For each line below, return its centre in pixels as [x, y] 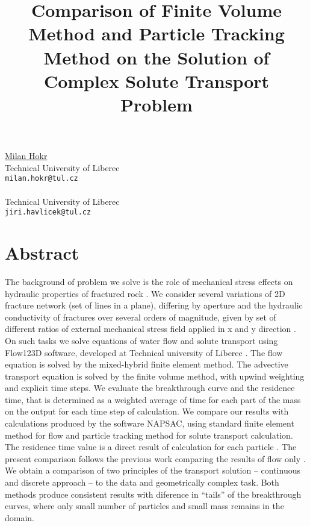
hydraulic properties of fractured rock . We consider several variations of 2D [145, 293]
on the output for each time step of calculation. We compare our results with [147, 411]
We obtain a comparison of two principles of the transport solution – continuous [153, 470]
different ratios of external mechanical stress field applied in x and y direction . [150, 329]
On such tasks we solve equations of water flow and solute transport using [141, 340]
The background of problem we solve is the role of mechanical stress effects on [149, 281]
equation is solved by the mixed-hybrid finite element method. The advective [147, 364]
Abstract [42, 252]
